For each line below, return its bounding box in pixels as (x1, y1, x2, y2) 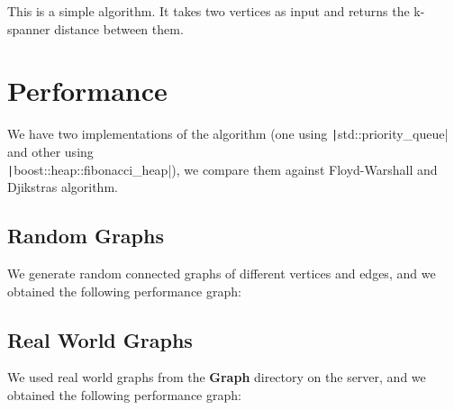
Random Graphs (7, 222, 164, 250)
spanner (7, 19, 50, 38)
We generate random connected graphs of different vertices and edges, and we (7, 264, 436, 283)
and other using (7, 141, 94, 160)
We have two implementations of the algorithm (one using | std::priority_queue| (7, 124, 449, 143)
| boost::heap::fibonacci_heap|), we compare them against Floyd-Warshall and (7, 159, 438, 178)
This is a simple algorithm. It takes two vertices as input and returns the (7, 2, 410, 20)
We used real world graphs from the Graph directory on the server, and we (7, 368, 426, 387)
